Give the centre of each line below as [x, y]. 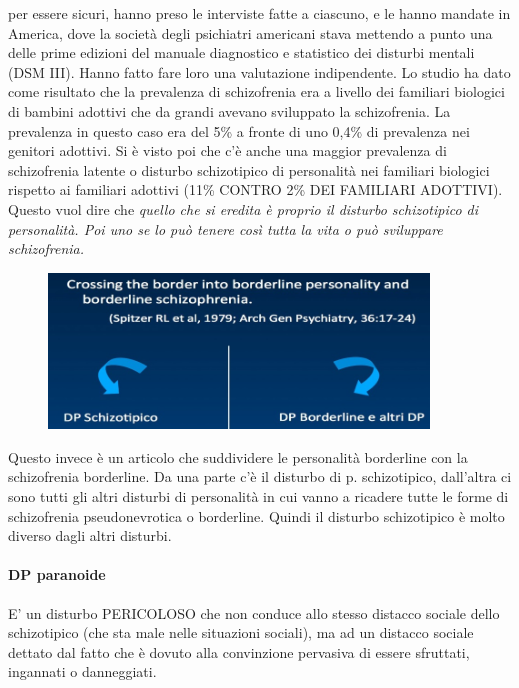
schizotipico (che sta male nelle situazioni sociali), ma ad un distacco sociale [241, 632]
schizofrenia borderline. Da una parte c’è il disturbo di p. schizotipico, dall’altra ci [260, 476]
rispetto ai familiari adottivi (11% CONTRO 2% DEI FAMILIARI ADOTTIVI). [255, 189]
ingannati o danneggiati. [82, 671]
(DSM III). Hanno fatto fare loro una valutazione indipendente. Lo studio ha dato [259, 71]
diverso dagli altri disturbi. [90, 535]
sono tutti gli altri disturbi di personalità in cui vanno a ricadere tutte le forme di [258, 495]
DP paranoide [57, 574]
